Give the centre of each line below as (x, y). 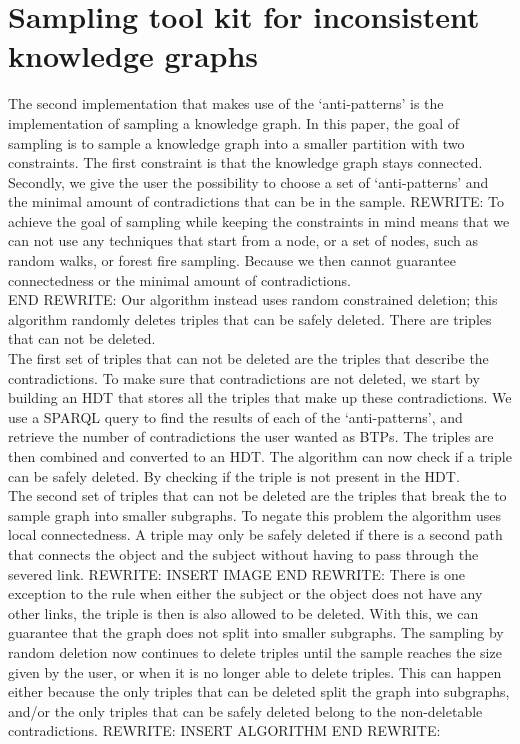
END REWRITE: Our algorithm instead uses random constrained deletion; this (253, 299)
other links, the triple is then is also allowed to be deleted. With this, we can (243, 612)
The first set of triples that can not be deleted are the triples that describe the (248, 358)
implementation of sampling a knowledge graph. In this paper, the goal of (233, 122)
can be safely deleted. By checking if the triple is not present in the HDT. (234, 475)
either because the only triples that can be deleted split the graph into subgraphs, (259, 691)
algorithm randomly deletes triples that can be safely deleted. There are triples (250, 318)
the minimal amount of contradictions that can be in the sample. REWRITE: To (256, 201)
